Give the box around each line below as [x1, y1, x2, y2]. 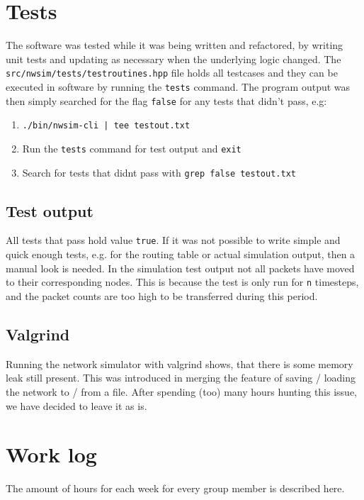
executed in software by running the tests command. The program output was [6, 79, 351, 94]
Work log [6, 440, 97, 469]
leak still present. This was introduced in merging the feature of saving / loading [6, 370, 356, 385]
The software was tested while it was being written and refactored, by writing [6, 38, 343, 52]
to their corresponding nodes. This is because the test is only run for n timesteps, [6, 274, 359, 289]
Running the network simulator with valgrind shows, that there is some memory [6, 356, 353, 371]
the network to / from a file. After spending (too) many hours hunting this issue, [6, 384, 358, 399]
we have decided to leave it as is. [6, 398, 147, 413]
